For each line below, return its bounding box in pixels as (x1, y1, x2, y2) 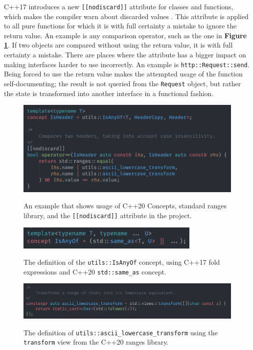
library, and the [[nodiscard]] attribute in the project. (23, 210, 192, 220)
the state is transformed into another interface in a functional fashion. (4, 88, 214, 98)
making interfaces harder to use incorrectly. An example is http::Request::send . (4, 59, 250, 69)
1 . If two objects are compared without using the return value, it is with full (4, 40, 233, 50)
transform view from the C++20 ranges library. (23, 337, 169, 347)
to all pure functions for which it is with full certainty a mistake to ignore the (4, 21, 237, 31)
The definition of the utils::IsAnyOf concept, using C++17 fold (23, 257, 220, 267)
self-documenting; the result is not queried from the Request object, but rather (4, 78, 241, 88)
